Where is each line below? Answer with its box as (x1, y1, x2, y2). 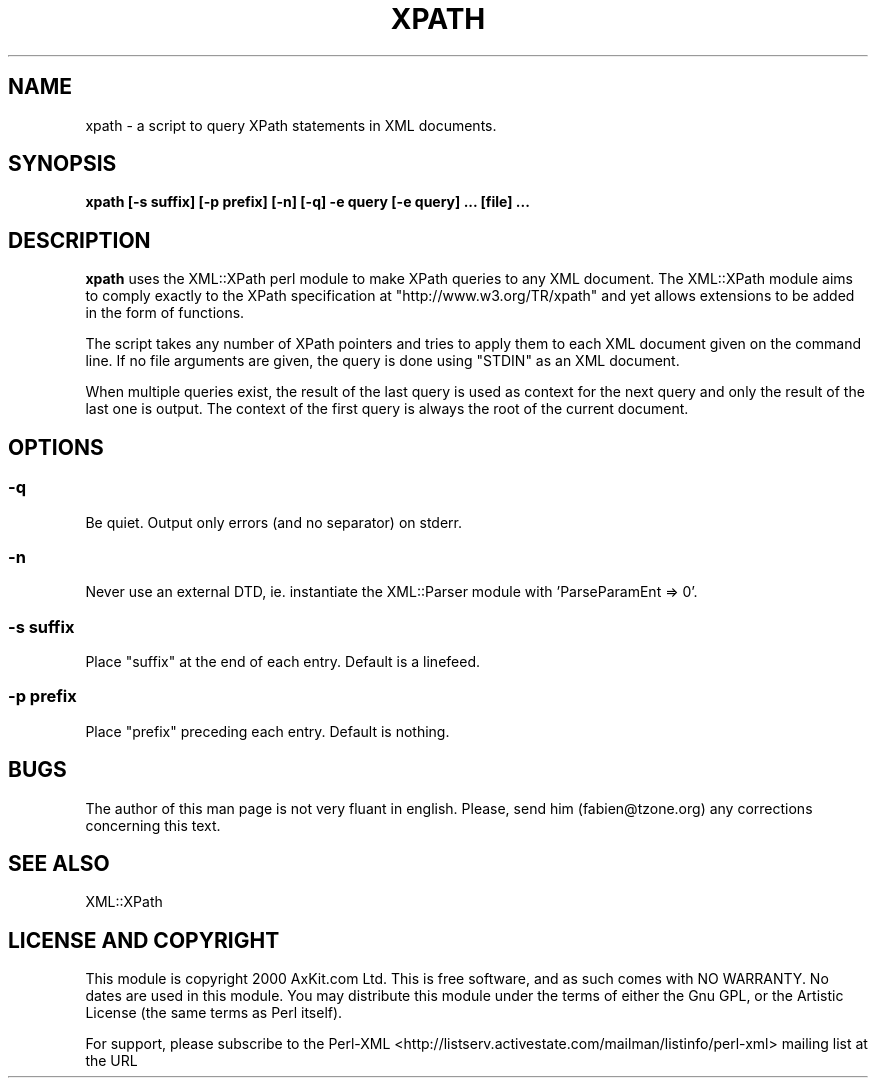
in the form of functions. (85, 304, 245, 322)
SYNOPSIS (8, 151, 117, 177)
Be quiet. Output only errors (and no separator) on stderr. (85, 513, 462, 531)
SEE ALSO (8, 851, 110, 877)
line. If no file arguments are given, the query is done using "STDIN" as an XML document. (85, 352, 680, 370)
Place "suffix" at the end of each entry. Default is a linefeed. (85, 653, 480, 670)
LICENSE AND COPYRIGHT (8, 927, 280, 953)
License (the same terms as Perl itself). (85, 1004, 343, 1022)
